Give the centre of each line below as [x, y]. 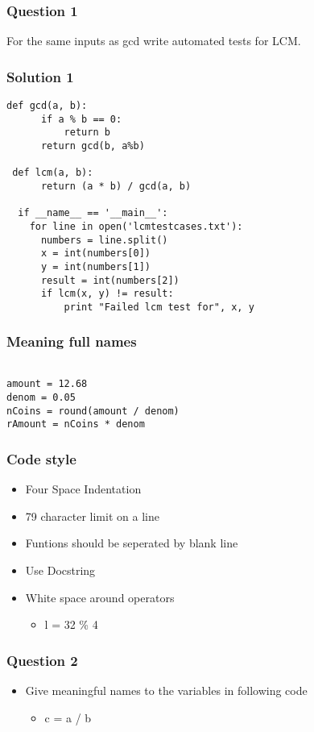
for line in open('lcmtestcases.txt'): [136, 226]
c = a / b [68, 717]
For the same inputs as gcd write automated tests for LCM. [154, 41]
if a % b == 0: [81, 119]
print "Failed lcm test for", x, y [159, 307]
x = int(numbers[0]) [95, 254]
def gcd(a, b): [47, 106]
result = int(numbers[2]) [110, 280]
